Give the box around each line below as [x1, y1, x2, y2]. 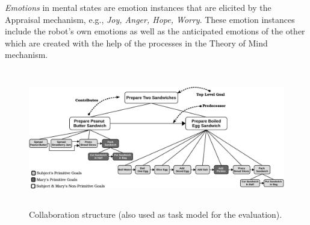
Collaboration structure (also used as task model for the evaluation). [29, 208, 282, 221]
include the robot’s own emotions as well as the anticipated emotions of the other [5, 25, 305, 37]
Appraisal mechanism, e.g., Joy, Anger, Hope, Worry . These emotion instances [5, 13, 295, 25]
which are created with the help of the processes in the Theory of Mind [5, 36, 268, 49]
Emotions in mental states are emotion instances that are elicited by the [5, 1, 271, 13]
